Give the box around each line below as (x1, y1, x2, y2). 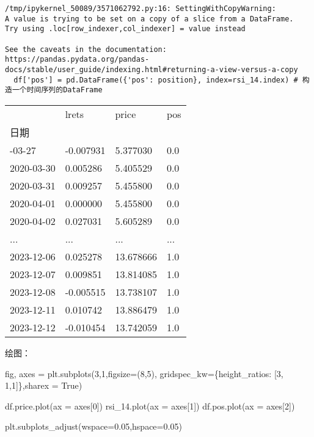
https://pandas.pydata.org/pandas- (5, 55, 150, 64)
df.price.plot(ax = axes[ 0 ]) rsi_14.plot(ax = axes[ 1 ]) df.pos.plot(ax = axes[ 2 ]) (5, 399, 295, 412)
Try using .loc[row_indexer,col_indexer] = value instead (5, 24, 246, 34)
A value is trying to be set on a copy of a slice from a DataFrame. (5, 14, 294, 23)
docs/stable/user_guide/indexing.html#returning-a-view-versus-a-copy (5, 65, 298, 74)
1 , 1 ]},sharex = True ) (5, 379, 82, 392)
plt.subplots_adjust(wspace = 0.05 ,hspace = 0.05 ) (5, 420, 182, 433)
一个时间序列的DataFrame (12, 86, 103, 95)
